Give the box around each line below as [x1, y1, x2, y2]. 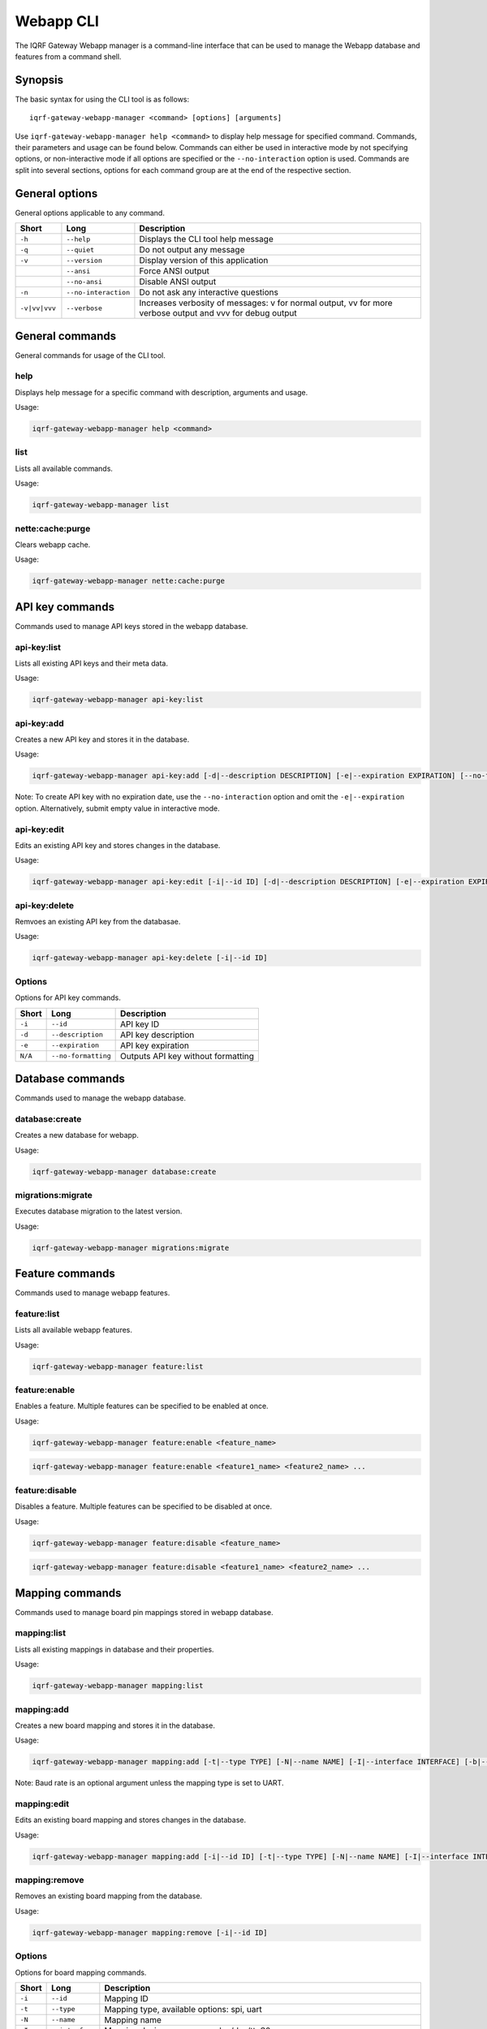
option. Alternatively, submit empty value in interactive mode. [15, 803, 221, 813]
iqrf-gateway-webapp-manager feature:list [32, 1362, 204, 1371]
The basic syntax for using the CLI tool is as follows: [15, 94, 190, 104]
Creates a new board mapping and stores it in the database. [15, 1721, 215, 1730]
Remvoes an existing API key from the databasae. [15, 917, 181, 927]
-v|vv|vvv [19, 304, 57, 312]
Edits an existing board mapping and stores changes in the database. [15, 1815, 247, 1825]
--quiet [66, 245, 95, 254]
